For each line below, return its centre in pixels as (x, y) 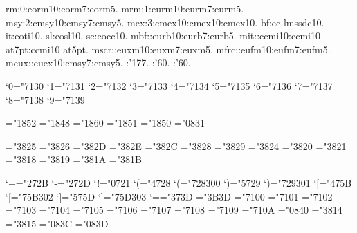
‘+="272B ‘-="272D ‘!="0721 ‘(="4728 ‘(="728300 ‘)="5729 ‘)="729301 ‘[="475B (179, 182)
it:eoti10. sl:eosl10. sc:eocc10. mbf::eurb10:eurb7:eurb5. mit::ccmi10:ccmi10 (163, 36)
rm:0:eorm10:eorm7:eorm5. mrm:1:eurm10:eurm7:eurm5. (125, 8)
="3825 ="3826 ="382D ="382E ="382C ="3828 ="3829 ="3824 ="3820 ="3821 (176, 146)
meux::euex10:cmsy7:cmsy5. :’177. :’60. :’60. (98, 63)
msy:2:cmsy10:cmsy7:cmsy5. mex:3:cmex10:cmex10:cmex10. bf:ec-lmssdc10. (165, 22)
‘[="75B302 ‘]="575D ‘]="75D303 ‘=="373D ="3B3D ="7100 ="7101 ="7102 (169, 196)
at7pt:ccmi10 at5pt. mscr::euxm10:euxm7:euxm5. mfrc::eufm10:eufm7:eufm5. (168, 49)
